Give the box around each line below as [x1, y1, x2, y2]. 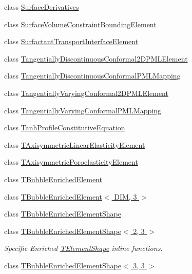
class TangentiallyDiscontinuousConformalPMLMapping [4, 70, 181, 81]
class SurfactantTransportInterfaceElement [4, 36, 139, 47]
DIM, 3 [114, 191, 137, 202]
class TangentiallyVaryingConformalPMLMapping [4, 105, 161, 115]
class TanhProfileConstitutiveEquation [4, 122, 125, 133]
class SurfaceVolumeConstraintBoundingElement [4, 18, 157, 29]
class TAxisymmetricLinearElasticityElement [4, 139, 145, 150]
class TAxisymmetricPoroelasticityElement [4, 156, 138, 167]
